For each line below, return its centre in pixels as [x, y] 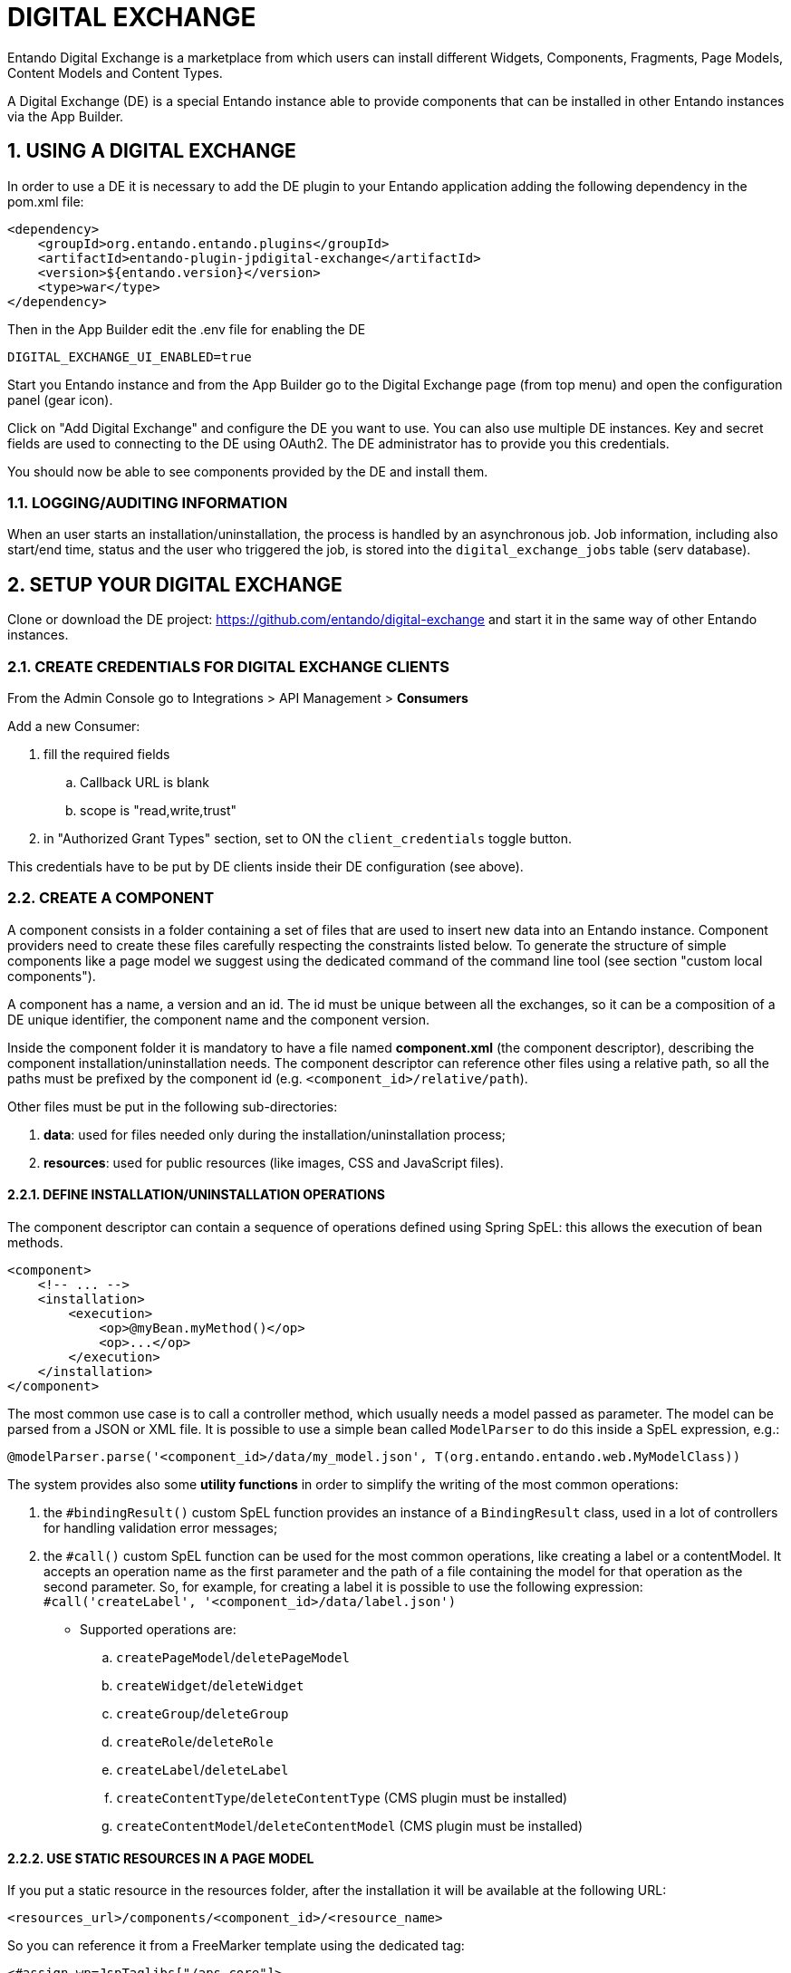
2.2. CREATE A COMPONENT [111, 898]
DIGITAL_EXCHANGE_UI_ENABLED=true [130, 356]
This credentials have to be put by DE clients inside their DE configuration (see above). [265, 866]
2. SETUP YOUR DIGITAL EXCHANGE [175, 584]
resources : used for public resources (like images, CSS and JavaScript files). [274, 1162]
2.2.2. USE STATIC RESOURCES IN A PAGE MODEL [161, 1858]
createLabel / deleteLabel [203, 1769]
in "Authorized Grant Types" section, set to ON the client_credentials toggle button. [308, 838]
